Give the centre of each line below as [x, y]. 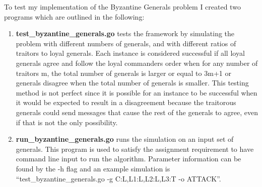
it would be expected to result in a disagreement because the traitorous [126, 102]
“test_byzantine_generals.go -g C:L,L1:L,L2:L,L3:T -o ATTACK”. [118, 178]
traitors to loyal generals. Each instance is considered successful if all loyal [130, 53]
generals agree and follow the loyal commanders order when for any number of [137, 63]
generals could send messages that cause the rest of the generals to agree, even [137, 112]
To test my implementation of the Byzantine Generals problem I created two [122, 7]
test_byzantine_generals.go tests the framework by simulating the [125, 33]
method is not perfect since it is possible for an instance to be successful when [137, 92]
